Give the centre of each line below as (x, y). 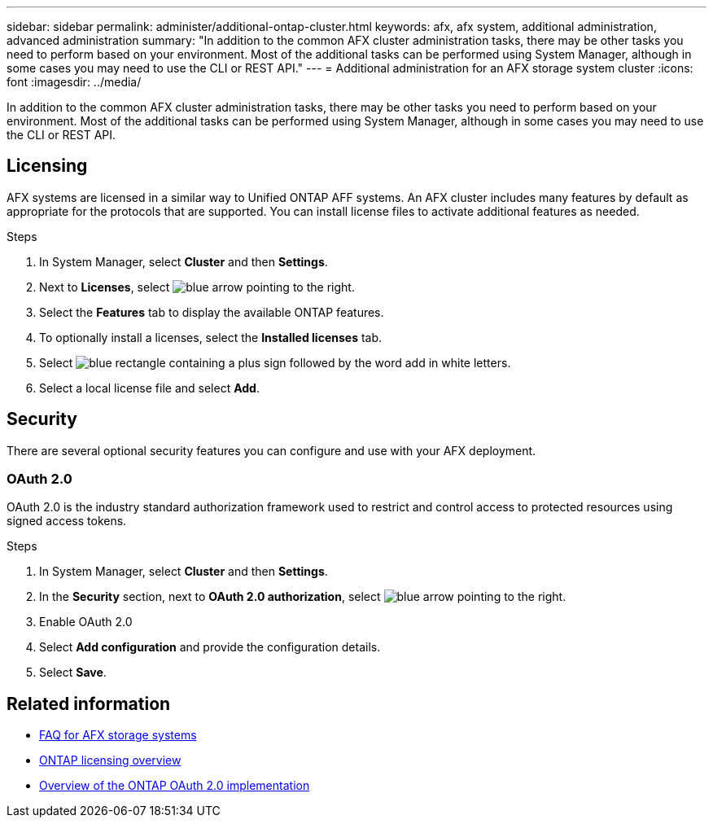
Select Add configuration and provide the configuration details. (210, 647)
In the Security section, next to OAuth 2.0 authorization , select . (303, 597)
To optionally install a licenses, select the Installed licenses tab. (211, 337)
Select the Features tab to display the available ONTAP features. (212, 312)
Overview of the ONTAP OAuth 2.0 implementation (175, 786)
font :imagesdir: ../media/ (74, 82)
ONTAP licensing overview (110, 760)
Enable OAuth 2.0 (86, 622)
